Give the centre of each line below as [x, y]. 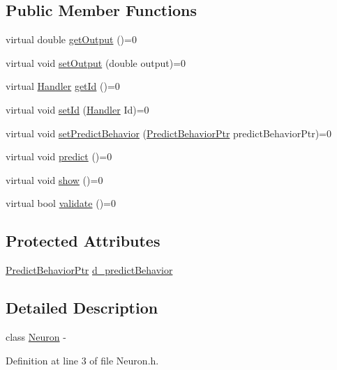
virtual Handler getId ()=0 [63, 86]
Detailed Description [82, 308]
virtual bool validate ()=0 [61, 203]
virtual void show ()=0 [54, 179]
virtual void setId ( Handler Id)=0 [77, 109]
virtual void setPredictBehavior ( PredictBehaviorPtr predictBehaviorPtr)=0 [168, 133]
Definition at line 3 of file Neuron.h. [82, 360]
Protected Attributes [83, 241]
